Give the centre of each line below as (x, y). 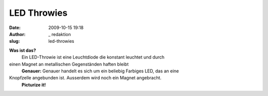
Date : (15, 28)
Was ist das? (23, 50)
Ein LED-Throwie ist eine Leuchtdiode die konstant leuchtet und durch (93, 57)
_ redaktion (60, 34)
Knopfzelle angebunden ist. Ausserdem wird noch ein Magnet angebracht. (85, 78)
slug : (14, 41)
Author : (17, 34)
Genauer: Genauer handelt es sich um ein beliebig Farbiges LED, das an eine (100, 71)
